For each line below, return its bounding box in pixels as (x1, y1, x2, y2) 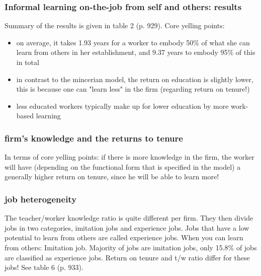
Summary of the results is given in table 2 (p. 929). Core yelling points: (5, 20, 225, 31)
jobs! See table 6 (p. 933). (5, 262, 83, 272)
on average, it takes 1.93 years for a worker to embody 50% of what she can (16, 37, 250, 47)
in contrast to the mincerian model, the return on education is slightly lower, (16, 74, 253, 84)
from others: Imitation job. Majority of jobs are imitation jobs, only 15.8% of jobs (5, 242, 257, 252)
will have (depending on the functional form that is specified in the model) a (5, 161, 241, 172)
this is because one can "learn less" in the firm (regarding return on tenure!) (16, 84, 250, 94)
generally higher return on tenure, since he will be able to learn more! (5, 171, 219, 182)
